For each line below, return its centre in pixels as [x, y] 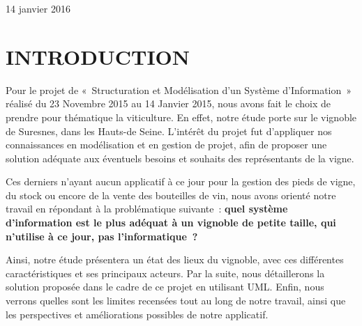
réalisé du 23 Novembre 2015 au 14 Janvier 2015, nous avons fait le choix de [168, 103]
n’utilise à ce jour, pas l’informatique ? [102, 236]
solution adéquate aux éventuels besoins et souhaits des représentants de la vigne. [180, 158]
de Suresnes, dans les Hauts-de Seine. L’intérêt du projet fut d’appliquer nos [169, 131]
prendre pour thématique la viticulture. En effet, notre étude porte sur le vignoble [181, 117]
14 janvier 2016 [38, 8]
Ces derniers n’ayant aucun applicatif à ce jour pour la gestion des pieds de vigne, [181, 181]
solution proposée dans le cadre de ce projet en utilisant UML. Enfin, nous [165, 287]
